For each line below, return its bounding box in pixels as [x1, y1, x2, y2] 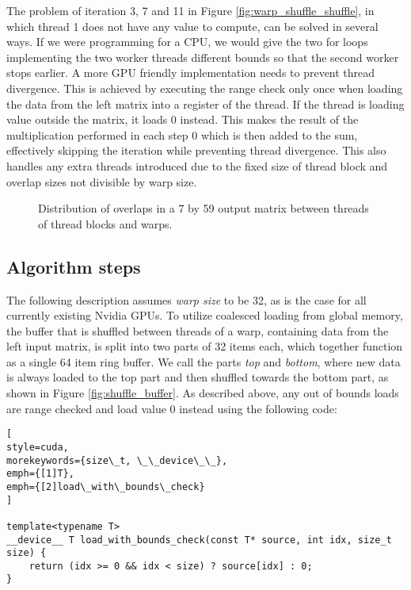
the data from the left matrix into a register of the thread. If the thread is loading [6, 95, 405, 112]
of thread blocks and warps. [38, 215, 173, 232]
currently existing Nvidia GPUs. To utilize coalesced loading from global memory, [6, 307, 403, 324]
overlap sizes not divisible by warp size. [6, 173, 197, 190]
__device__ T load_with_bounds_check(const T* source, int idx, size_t [6, 534, 392, 546]
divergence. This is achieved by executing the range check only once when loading [6, 79, 403, 96]
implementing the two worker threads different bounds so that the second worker [6, 48, 399, 65]
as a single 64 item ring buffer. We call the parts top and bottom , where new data [6, 353, 401, 370]
